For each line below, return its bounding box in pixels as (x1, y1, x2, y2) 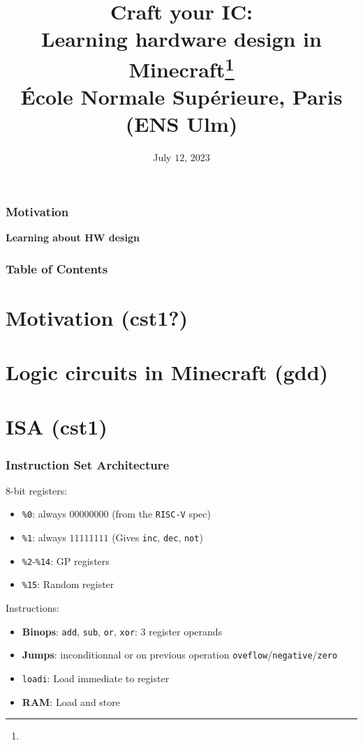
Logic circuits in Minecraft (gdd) (6, 358, 329, 386)
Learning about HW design (6, 230, 140, 245)
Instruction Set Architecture (6, 456, 170, 473)
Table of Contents (6, 259, 108, 277)
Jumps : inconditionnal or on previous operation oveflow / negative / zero (22, 647, 338, 662)
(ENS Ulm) (125, 110, 238, 138)
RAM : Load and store (22, 694, 120, 709)
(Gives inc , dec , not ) (112, 530, 203, 545)
